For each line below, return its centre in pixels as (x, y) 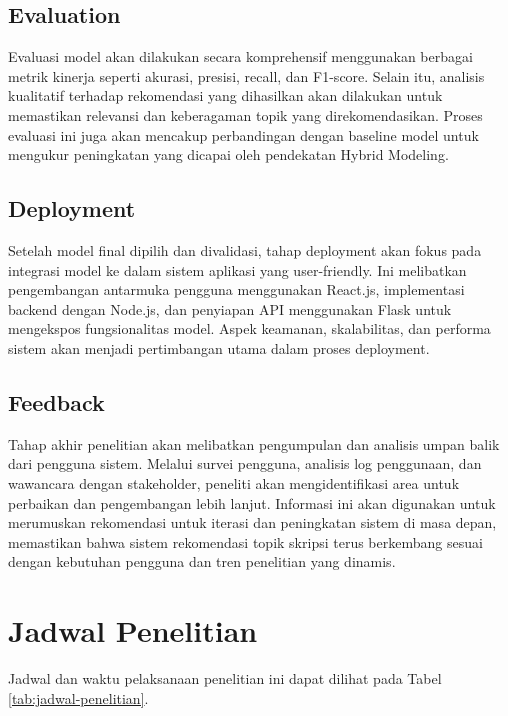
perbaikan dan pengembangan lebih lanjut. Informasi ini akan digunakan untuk (252, 502)
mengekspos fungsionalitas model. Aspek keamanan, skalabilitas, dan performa (249, 328)
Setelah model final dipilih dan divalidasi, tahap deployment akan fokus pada (245, 249)
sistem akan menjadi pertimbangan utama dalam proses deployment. (219, 347)
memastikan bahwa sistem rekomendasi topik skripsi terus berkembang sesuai (245, 541)
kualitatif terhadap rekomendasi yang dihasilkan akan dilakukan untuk (225, 95)
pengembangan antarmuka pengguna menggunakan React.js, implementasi (236, 289)
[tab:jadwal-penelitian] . (78, 697)
